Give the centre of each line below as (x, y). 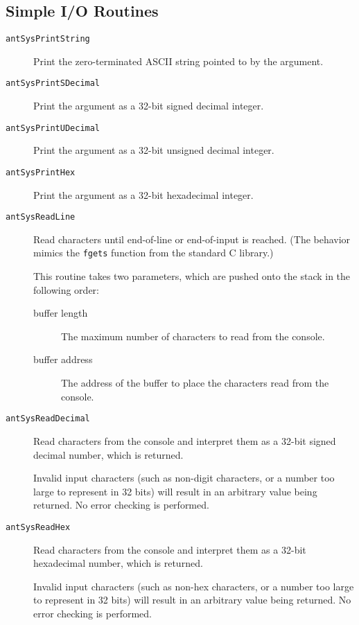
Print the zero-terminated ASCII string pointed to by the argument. (178, 61)
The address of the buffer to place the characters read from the (195, 383)
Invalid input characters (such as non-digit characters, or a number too (184, 478)
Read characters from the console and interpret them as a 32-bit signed (185, 440)
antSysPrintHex (41, 172)
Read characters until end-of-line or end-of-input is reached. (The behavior (192, 239)
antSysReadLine (41, 217)
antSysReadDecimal (48, 419)
